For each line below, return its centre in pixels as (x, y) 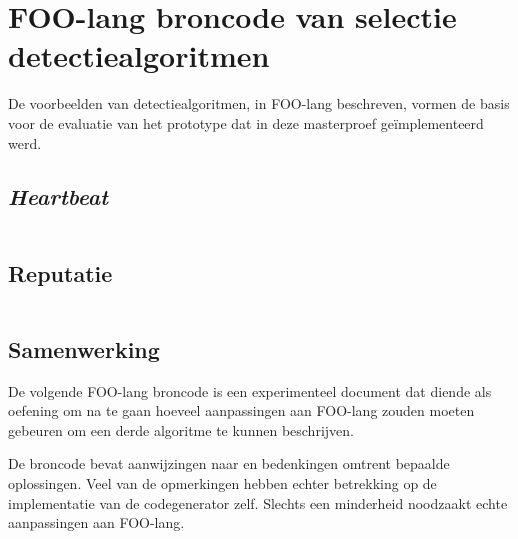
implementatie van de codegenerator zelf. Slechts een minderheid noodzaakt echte (258, 502)
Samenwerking (84, 348)
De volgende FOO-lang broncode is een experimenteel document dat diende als (250, 390)
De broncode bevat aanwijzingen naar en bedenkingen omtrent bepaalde (229, 463)
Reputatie (60, 272)
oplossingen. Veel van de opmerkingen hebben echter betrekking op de (222, 483)
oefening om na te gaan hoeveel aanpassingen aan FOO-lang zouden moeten (241, 410)
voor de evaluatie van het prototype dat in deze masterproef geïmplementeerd (246, 122)
